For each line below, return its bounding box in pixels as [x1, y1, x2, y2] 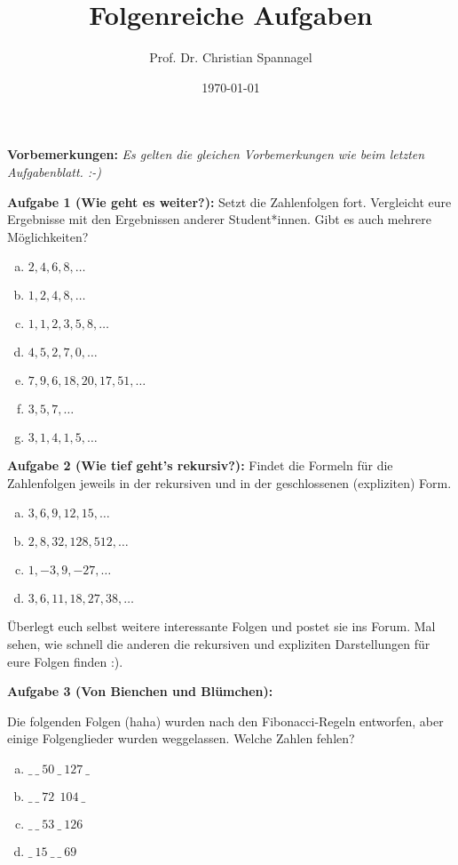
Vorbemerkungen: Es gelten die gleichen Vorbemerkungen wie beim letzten [7, 145, 425, 164]
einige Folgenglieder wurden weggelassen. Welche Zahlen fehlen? [7, 729, 355, 748]
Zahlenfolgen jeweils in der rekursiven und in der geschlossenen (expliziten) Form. [7, 473, 452, 492]
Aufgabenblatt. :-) [7, 162, 101, 180]
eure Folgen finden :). [7, 652, 123, 670]
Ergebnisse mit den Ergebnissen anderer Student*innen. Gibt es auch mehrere [7, 210, 431, 228]
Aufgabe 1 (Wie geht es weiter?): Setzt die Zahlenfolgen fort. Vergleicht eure [7, 192, 452, 211]
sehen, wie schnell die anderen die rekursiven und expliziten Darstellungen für [7, 635, 430, 653]
